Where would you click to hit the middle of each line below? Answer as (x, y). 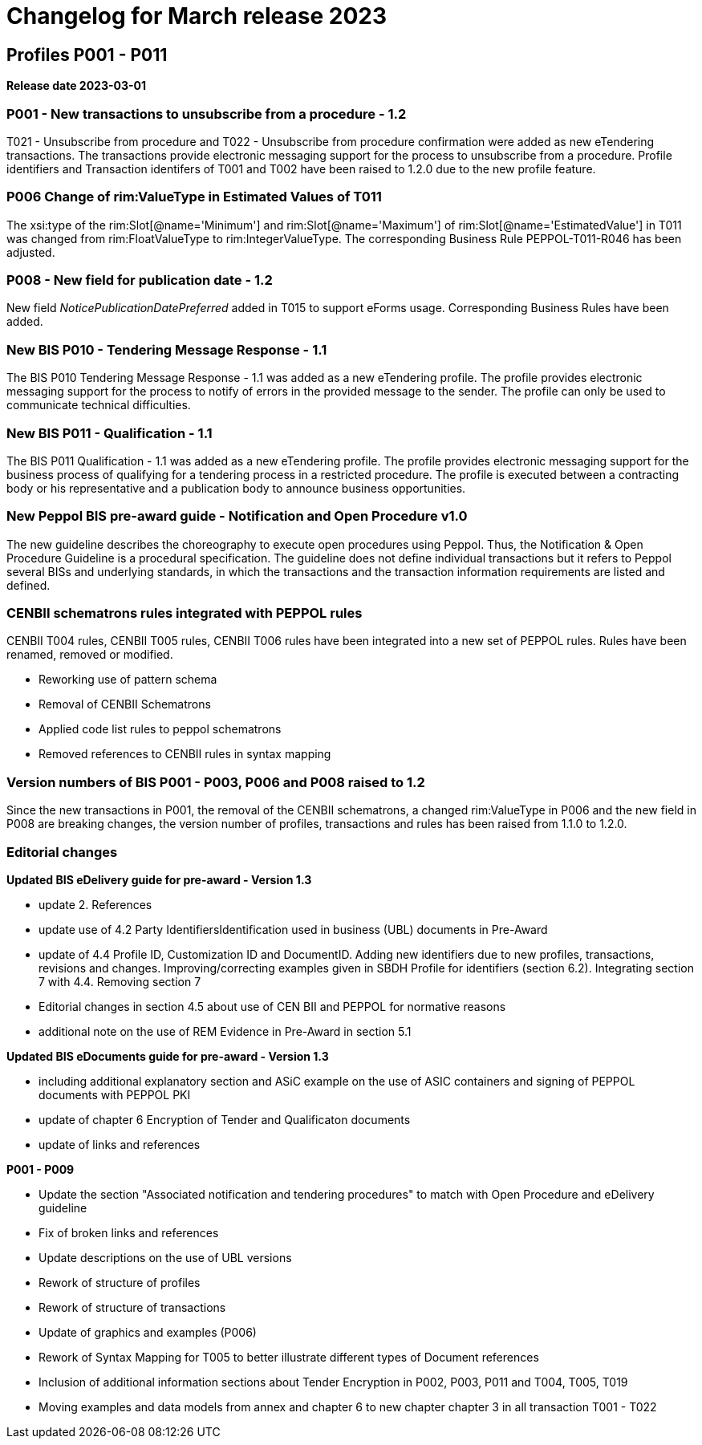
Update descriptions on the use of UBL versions (165, 1257)
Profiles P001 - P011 (87, 55)
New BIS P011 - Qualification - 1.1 (110, 433)
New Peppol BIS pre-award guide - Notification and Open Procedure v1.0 (237, 516)
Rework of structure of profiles (120, 1282)
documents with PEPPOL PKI (115, 1094)
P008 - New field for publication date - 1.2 (140, 280)
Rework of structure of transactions (132, 1307)
